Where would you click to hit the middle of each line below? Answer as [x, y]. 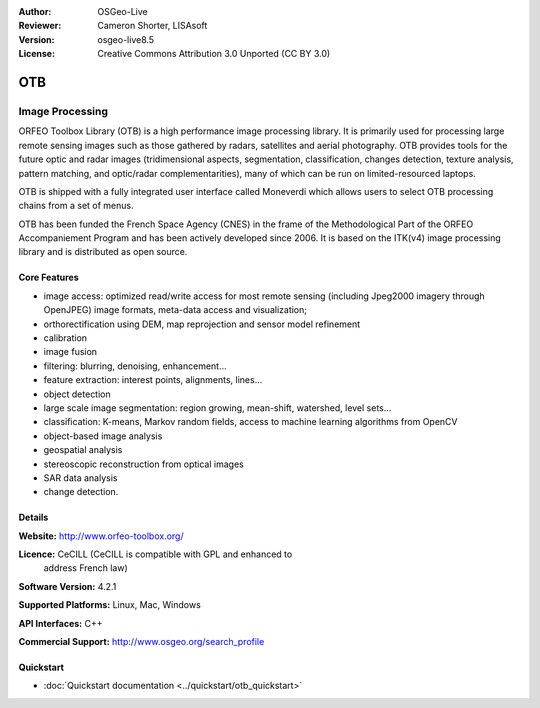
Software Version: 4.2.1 [67, 586]
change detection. [81, 492]
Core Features [48, 277]
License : [36, 54]
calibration [65, 338]
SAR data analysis [80, 477]
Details [33, 517]
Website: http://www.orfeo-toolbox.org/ [101, 536]
